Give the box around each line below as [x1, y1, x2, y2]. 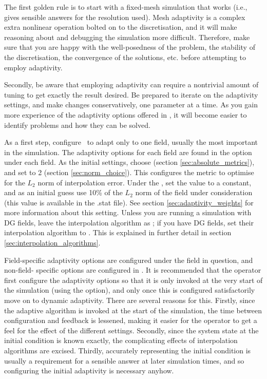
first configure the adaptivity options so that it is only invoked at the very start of [4, 274, 263, 285]
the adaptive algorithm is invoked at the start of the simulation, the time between [4, 305, 262, 315]
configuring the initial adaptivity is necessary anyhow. [4, 365, 174, 376]
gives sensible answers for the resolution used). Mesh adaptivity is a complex [4, 11, 245, 22]
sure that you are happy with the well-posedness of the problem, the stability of [4, 42, 255, 52]
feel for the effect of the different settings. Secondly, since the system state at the [4, 325, 259, 335]
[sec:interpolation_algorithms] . [4, 237, 101, 248]
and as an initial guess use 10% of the [4, 187, 123, 198]
